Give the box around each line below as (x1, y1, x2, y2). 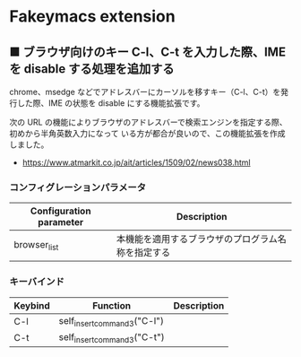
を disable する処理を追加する (9, 61, 175, 76)
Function (92, 299, 132, 311)
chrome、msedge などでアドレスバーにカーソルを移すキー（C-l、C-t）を (9, 87, 281, 97)
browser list (13, 238, 59, 252)
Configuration (30, 205, 91, 217)
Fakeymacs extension (9, 6, 176, 27)
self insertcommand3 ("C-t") (58, 330, 166, 344)
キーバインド (9, 275, 64, 288)
